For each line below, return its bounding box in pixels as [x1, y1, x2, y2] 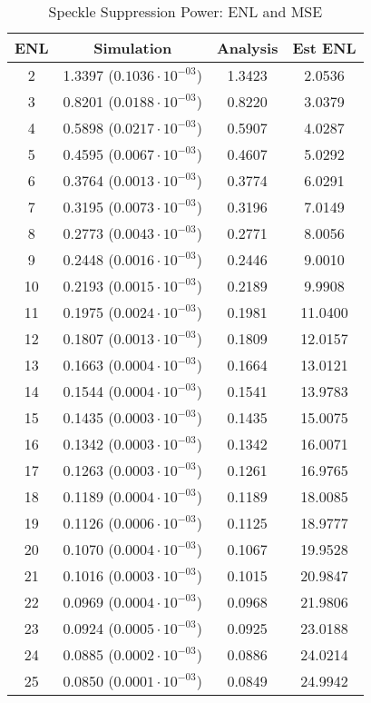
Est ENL [292, 37, 356, 58]
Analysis [216, 37, 278, 58]
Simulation [93, 37, 172, 58]
